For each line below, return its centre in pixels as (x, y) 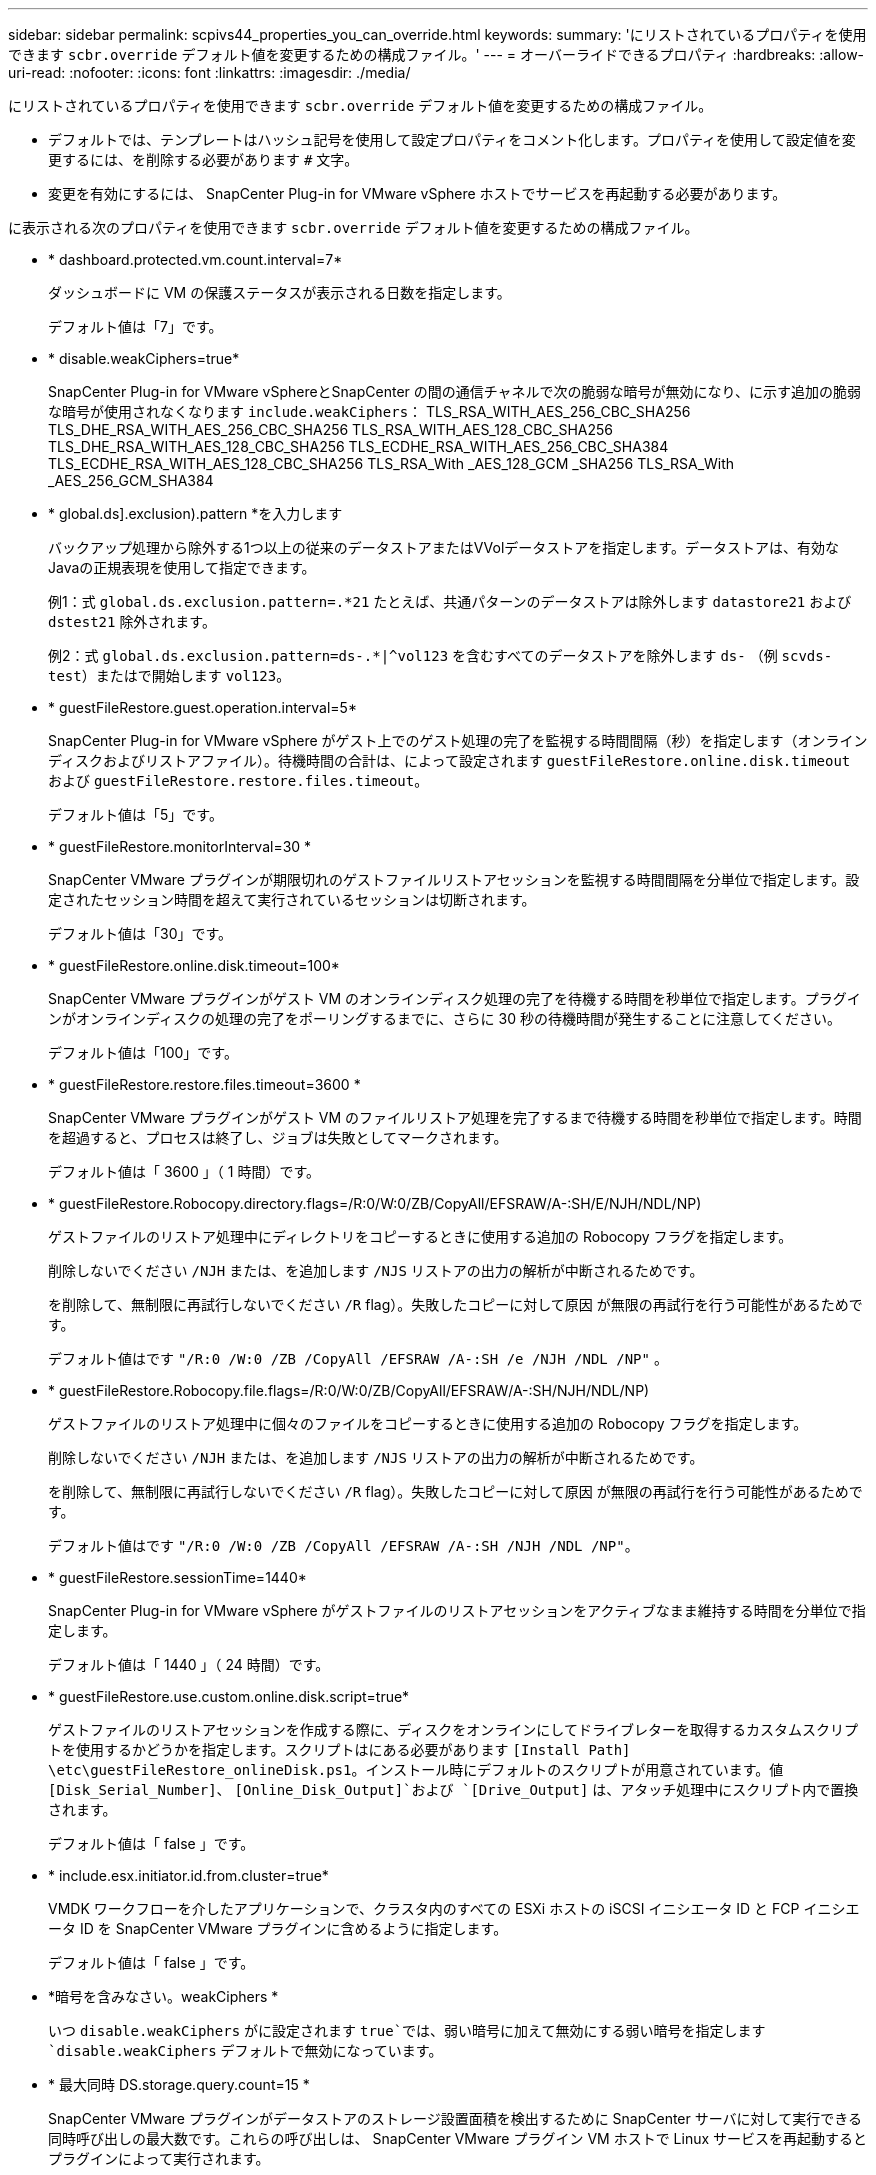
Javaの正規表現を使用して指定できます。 (182, 567)
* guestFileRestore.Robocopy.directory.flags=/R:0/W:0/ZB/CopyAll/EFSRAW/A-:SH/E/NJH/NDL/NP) (375, 1203)
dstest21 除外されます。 (132, 621)
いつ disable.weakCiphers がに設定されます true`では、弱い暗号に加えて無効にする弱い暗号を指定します (407, 2030)
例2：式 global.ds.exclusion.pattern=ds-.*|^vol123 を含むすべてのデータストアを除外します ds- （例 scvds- (440, 655)
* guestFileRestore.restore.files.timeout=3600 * (204, 1084)
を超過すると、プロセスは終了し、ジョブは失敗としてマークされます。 (278, 1137)
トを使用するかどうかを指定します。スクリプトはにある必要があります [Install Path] (339, 1749)
